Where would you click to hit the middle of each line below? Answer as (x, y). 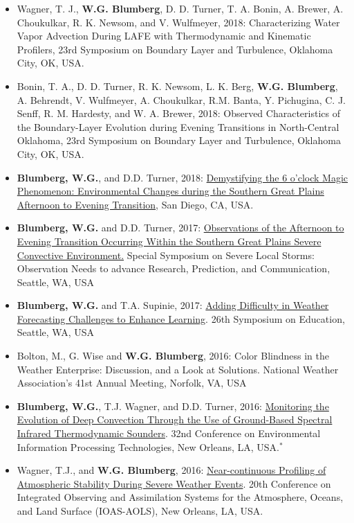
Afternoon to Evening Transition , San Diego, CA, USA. (135, 204)
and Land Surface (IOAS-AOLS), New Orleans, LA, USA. (140, 511)
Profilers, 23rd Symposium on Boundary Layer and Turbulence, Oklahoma (175, 49)
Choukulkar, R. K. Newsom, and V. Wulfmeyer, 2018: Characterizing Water (178, 22)
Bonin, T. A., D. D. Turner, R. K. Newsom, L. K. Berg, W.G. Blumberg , (177, 86)
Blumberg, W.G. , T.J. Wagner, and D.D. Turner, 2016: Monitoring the (173, 406)
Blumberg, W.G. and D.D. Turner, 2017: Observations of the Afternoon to (180, 228)
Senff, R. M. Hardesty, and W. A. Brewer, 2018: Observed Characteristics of (178, 113)
